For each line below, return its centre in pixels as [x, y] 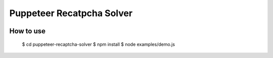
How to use [27, 31]
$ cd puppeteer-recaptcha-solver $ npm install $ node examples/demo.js [99, 44]
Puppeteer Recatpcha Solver [71, 13]
